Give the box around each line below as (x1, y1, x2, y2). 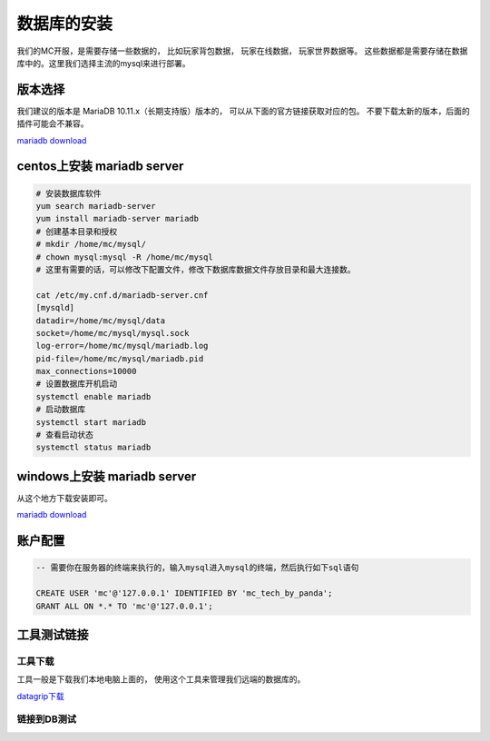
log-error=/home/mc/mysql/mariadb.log (35, 341, 209, 351)
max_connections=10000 (35, 366, 137, 377)
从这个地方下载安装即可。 (16, 492, 113, 503)
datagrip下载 (16, 690, 64, 701)
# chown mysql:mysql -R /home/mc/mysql (35, 252, 213, 262)
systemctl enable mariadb (35, 391, 152, 401)
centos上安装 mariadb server (16, 159, 184, 174)
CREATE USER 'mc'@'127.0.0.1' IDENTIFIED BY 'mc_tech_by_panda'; (35, 588, 333, 598)
